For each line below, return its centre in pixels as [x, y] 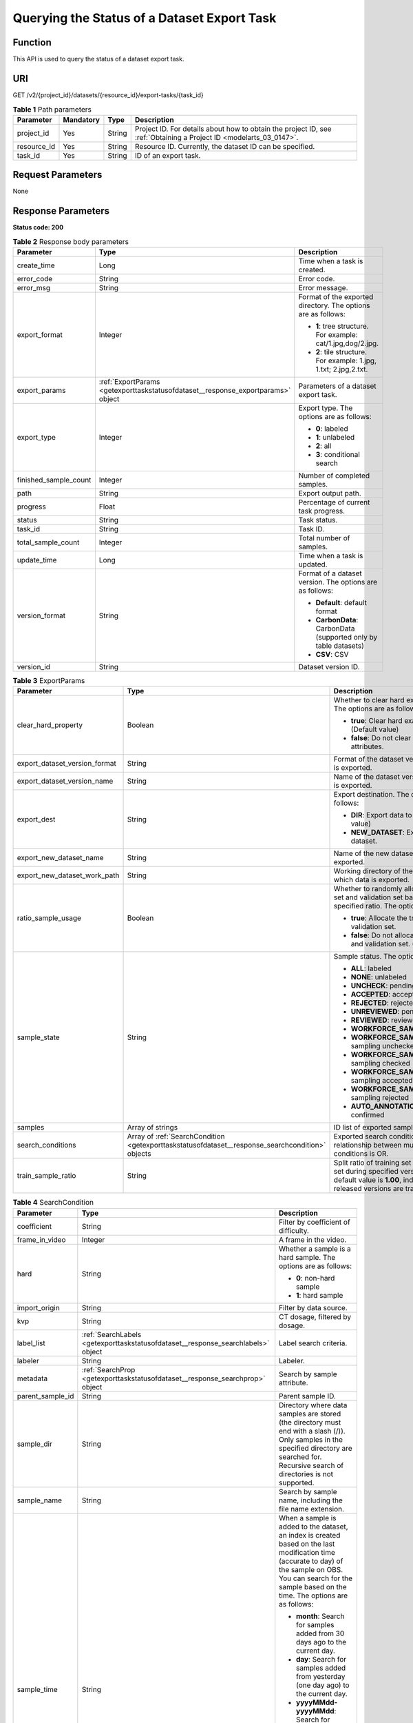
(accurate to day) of [311, 1561]
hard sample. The [307, 1257]
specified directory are [316, 1448]
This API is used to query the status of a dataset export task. [98, 59]
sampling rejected [380, 1098]
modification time [307, 1552]
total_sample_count [48, 542]
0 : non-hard [316, 1278]
